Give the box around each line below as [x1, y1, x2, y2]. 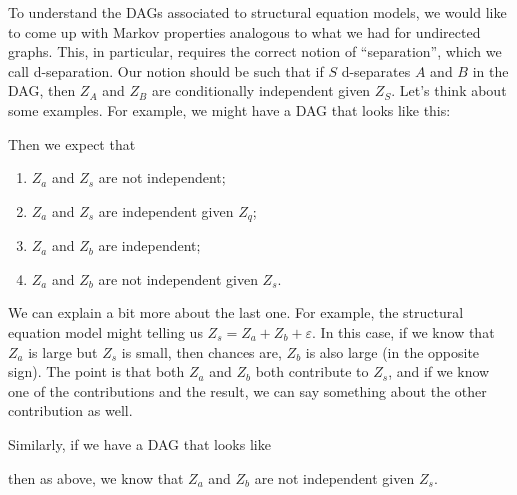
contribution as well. [8, 400, 133, 421]
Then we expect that [8, 133, 136, 154]
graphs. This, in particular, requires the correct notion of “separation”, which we [8, 41, 502, 62]
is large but [28, 341, 98, 362]
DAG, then [8, 80, 76, 101]
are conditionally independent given [151, 80, 371, 101]
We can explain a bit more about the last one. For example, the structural [8, 302, 464, 323]
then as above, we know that [8, 467, 184, 488]
